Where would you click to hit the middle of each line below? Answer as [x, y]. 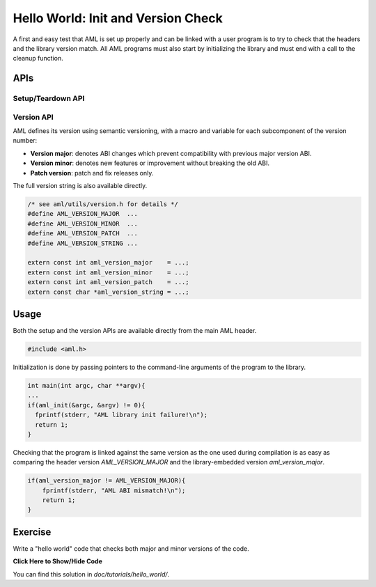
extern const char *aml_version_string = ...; [108, 292]
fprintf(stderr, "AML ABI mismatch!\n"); [114, 490]
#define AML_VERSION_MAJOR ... [83, 214]
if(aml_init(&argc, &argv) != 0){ [86, 405]
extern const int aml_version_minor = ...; [108, 272]
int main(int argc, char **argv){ [86, 385]
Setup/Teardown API [49, 99]
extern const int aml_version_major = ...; [108, 263]
